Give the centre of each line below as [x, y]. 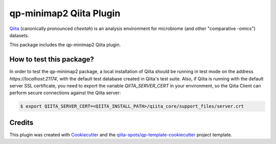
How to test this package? [52, 59]
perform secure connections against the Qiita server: [65, 93]
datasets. [19, 35]
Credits [21, 122]
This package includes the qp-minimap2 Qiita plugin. [65, 45]
